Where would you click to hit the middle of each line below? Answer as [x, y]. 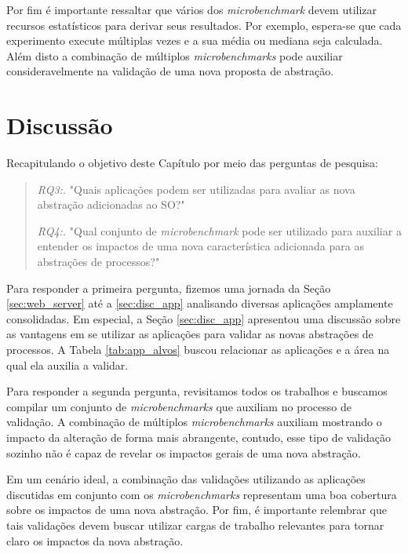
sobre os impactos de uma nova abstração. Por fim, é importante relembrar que [197, 510]
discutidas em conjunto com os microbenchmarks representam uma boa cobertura [202, 494]
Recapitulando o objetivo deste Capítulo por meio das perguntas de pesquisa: [192, 163]
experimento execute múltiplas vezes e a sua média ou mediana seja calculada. [195, 40]
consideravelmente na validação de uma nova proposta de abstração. [170, 71]
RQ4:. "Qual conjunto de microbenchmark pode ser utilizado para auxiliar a [219, 230]
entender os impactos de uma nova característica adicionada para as [200, 246]
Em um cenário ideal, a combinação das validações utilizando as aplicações [186, 479]
